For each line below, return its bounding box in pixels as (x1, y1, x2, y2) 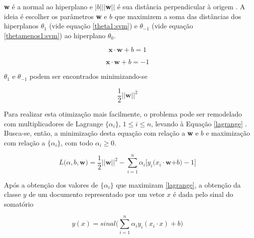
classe (4, 189, 21, 199)
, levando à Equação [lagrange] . (151, 118, 247, 128)
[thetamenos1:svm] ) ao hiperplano (4, 30, 106, 40)
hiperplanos (4, 21, 39, 31)
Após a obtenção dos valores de (4, 179, 98, 190)
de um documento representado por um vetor (28, 189, 165, 199)
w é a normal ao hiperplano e (4, 1, 93, 11)
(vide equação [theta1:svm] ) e (49, 21, 138, 31)
